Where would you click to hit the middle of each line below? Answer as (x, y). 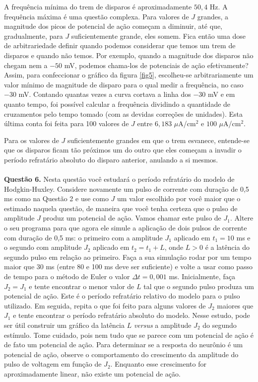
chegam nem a (26, 65)
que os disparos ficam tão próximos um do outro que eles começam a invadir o (123, 150)
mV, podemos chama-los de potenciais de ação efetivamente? (156, 65)
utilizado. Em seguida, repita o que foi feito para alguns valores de (105, 305)
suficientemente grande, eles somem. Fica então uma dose (159, 36)
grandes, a (213, 16)
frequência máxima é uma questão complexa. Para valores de (97, 16)
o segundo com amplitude (43, 247)
